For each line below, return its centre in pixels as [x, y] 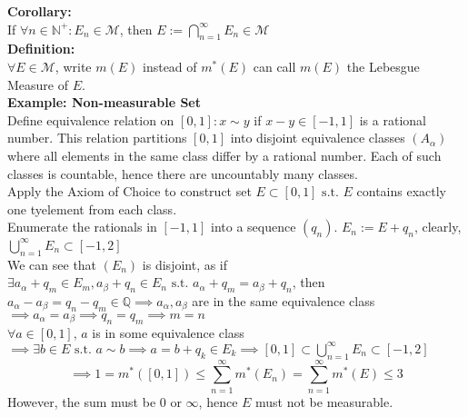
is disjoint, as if [185, 264]
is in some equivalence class [168, 332]
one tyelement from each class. [92, 208]
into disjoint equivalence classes [318, 138]
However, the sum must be [82, 401]
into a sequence [253, 227]
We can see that [52, 264]
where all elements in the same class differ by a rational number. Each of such [224, 155]
